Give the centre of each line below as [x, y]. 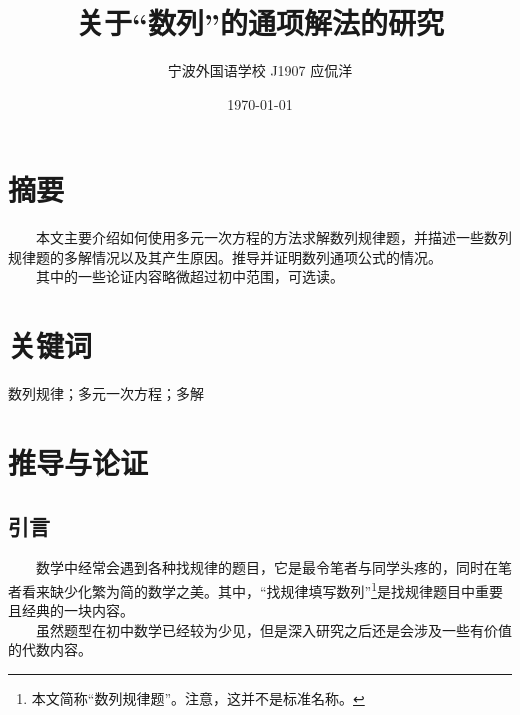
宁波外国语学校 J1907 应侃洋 [260, 70]
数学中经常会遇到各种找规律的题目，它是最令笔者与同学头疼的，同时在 [266, 567]
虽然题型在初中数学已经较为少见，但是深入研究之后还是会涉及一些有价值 [273, 629]
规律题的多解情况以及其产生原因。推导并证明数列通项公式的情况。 [225, 256]
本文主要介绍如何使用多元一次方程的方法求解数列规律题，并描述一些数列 [273, 237]
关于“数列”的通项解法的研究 [260, 22]
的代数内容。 [50, 649]
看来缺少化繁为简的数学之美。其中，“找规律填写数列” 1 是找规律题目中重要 [262, 589]
